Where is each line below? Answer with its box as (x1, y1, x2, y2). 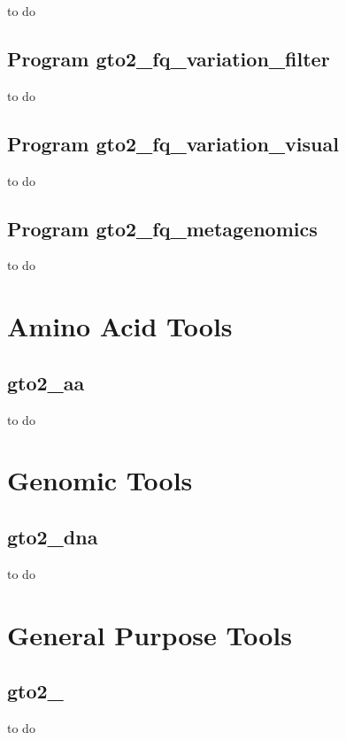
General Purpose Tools (7, 616, 293, 652)
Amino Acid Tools (7, 308, 233, 344)
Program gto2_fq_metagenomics (7, 214, 318, 242)
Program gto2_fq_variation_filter (7, 44, 330, 72)
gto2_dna (7, 522, 98, 550)
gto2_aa (7, 368, 85, 396)
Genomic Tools (7, 462, 193, 498)
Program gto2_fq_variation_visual (7, 129, 339, 157)
